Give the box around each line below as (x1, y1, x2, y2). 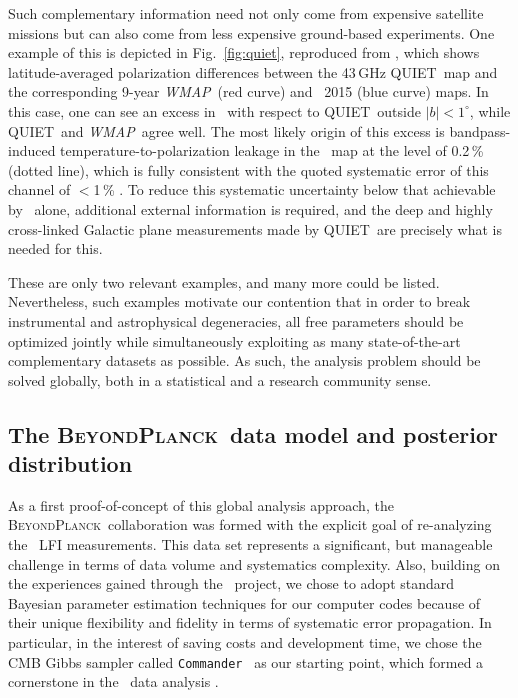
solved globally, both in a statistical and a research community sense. (8, 369, 432, 390)
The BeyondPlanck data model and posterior (8, 418, 498, 449)
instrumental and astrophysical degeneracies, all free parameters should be (8, 310, 464, 331)
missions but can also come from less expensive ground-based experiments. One (8, 22, 495, 43)
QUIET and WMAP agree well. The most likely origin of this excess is (8, 120, 445, 141)
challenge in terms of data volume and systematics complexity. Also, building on (8, 553, 500, 574)
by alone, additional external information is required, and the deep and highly (8, 198, 493, 219)
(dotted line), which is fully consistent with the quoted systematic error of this (8, 159, 489, 180)
